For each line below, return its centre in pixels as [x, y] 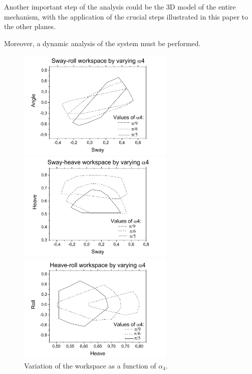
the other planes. [30, 26]
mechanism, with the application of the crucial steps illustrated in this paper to [126, 16]
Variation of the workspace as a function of [90, 365]
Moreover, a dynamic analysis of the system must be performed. [102, 43]
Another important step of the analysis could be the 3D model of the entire [120, 7]
